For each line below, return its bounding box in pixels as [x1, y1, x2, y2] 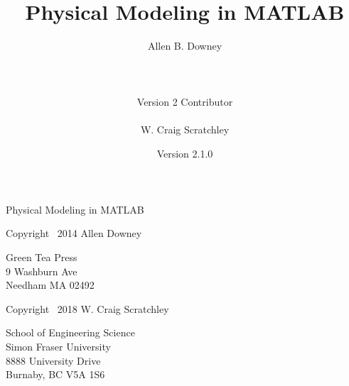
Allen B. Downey [147, 38, 222, 53]
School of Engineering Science [6, 325, 135, 340]
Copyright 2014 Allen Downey [6, 226, 142, 241]
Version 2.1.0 [156, 145, 213, 160]
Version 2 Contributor [136, 94, 233, 109]
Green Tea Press [6, 250, 77, 265]
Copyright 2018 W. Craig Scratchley [6, 301, 169, 316]
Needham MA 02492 [6, 277, 95, 292]
